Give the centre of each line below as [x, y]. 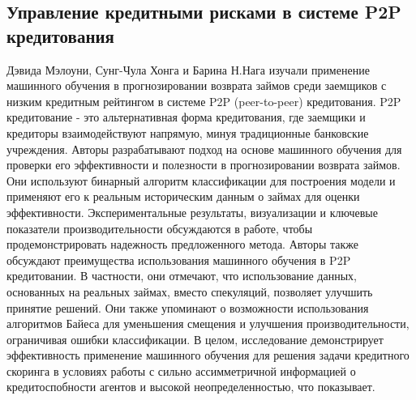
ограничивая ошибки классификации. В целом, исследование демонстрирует [195, 339]
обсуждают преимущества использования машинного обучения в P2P [179, 260]
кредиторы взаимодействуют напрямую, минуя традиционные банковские [188, 132]
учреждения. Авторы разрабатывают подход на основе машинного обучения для [204, 149]
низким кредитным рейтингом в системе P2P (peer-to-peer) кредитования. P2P [204, 101]
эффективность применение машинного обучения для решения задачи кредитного [208, 355]
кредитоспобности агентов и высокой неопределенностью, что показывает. [191, 387]
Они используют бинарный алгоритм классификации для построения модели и [201, 180]
